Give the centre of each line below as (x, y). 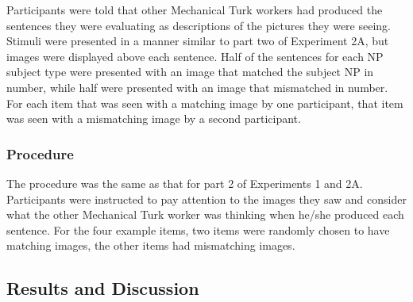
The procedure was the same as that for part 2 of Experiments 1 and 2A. (185, 183)
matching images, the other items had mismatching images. (151, 245)
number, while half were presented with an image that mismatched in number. (197, 87)
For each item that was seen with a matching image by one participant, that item (205, 103)
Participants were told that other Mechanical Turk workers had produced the (195, 10)
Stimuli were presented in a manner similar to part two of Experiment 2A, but (198, 41)
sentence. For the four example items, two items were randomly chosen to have (198, 229)
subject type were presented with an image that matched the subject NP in (190, 72)
